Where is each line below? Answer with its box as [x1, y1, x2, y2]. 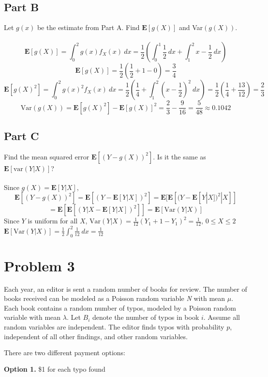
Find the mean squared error [4, 151, 89, 161]
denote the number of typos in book [92, 312, 199, 322]
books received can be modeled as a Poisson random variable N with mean [4, 293, 225, 303]
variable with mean [4, 312, 61, 322]
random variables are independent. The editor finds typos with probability [4, 322, 224, 332]
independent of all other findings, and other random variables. [4, 331, 188, 341]
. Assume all [203, 312, 240, 322]
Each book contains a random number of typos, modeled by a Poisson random [4, 302, 236, 313]
